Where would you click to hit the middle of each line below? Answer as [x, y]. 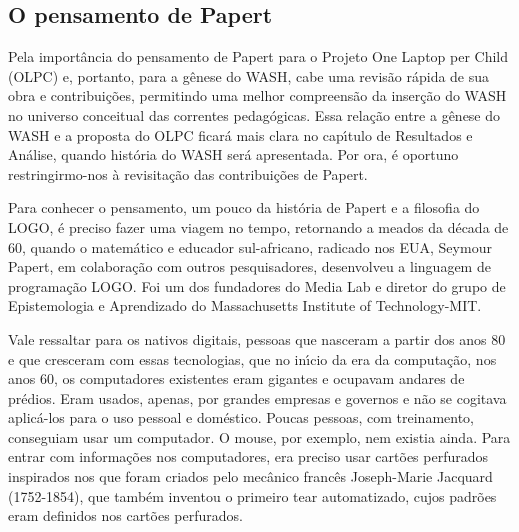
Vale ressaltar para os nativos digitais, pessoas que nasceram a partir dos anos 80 [257, 338]
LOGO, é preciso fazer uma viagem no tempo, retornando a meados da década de [258, 226]
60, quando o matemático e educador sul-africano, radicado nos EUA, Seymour [250, 246]
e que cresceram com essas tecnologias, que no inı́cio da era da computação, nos [252, 358]
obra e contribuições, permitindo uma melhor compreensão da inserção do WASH [257, 95]
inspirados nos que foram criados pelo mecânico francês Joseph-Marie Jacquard [250, 476]
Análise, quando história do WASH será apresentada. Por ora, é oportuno [233, 154]
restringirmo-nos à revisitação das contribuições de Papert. [188, 173]
